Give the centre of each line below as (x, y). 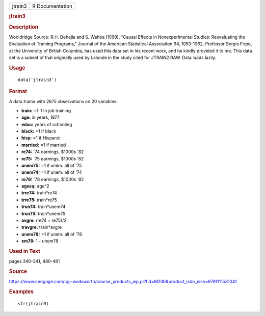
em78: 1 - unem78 (40, 241)
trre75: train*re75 (39, 200)
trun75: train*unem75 (43, 213)
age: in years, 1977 (40, 117)
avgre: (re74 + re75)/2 (44, 220)
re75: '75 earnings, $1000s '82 (53, 158)
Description (24, 27)
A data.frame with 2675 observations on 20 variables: (63, 102)
